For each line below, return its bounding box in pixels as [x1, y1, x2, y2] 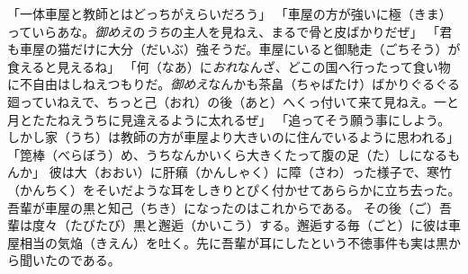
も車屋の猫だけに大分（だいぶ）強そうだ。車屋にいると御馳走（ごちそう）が [7, 40, 461, 58]
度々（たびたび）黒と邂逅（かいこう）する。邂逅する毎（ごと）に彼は [31, 216, 448, 234]
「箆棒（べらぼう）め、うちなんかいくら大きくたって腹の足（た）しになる [7, 145, 448, 164]
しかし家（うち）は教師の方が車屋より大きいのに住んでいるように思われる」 [7, 128, 460, 146]
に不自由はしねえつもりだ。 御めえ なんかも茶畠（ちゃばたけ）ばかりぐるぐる [7, 75, 460, 93]
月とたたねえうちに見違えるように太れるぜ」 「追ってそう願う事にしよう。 [7, 110, 451, 128]
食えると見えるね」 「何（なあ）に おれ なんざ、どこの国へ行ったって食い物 [7, 57, 451, 75]
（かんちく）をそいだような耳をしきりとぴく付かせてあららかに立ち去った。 [7, 180, 461, 199]
